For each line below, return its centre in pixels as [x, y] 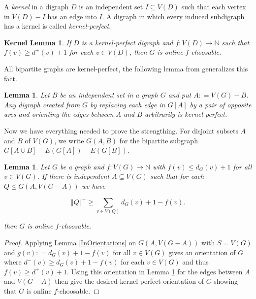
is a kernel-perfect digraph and [127, 42]
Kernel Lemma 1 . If [38, 42]
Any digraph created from [42, 104]
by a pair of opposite [221, 104]
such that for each [177, 176]
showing [226, 281]
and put [180, 95]
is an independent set [111, 6]
